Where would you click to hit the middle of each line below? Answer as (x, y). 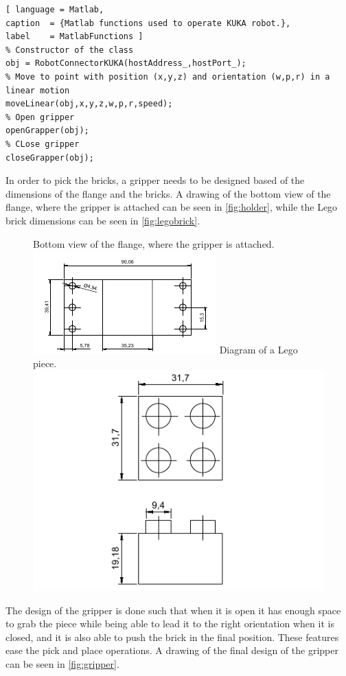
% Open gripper (40, 117)
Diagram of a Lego (258, 350)
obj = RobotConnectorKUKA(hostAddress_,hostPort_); (126, 63)
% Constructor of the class (70, 50)
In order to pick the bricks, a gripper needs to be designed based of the (155, 180)
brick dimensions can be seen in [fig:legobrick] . (103, 220)
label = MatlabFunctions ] (74, 37)
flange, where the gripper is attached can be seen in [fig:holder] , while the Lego (172, 207)
